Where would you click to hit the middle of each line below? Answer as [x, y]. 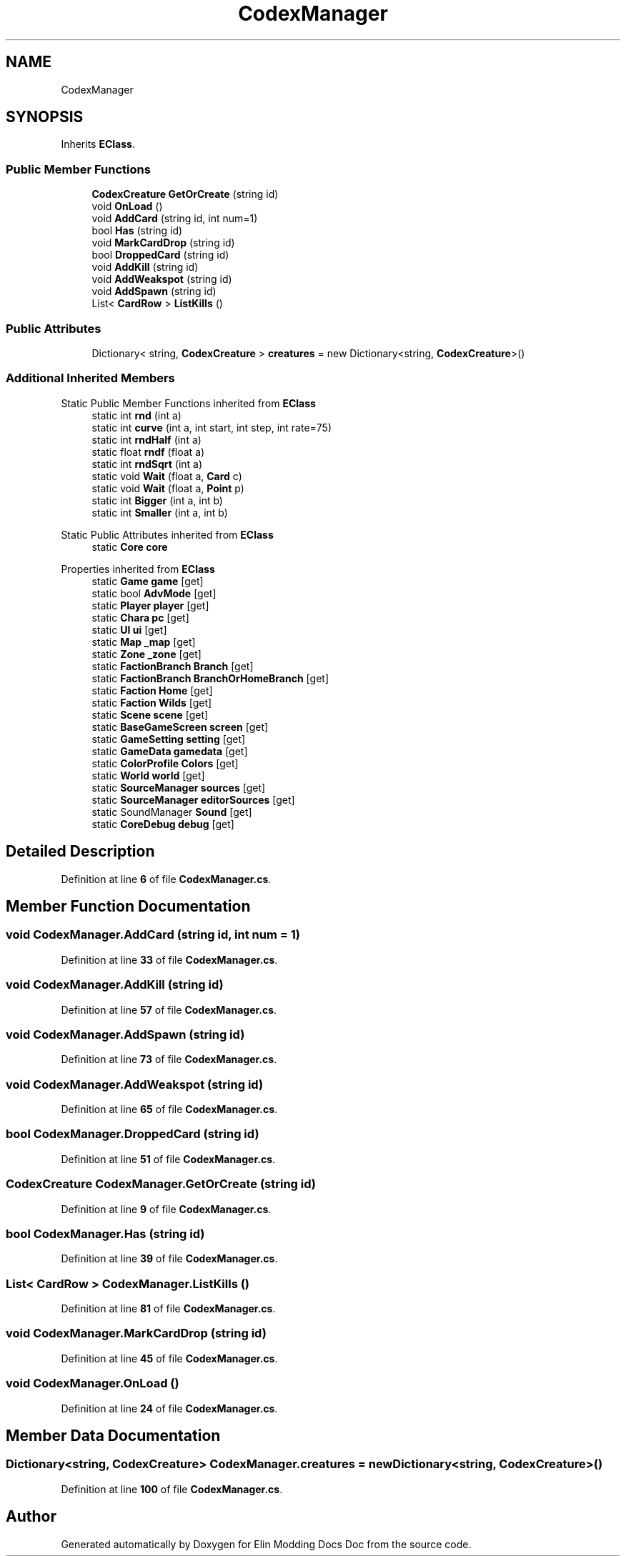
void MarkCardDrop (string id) [163, 243]
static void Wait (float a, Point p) [168, 488]
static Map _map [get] [144, 642]
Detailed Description [80, 852]
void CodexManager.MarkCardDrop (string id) [136, 1333]
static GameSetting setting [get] [169, 739]
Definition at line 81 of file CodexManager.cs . [168, 1308]
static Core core [130, 547]
